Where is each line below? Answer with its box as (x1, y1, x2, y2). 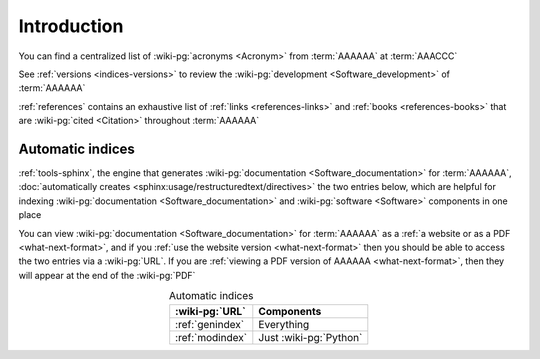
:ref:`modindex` (175, 330, 248, 344)
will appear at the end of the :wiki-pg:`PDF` (18, 269, 196, 281)
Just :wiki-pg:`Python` (258, 330, 363, 344)
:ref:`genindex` (175, 317, 245, 331)
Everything (258, 317, 310, 331)
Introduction (18, 15, 124, 37)
